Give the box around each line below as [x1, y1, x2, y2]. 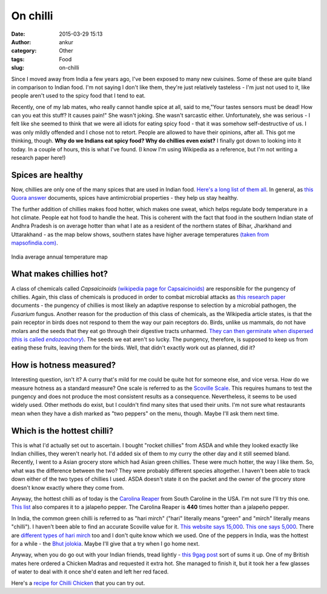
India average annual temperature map [11, 253, 108, 260]
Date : [11, 30, 25, 38]
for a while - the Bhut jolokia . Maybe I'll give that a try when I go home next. [11, 540, 200, 547]
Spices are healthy [11, 170, 84, 180]
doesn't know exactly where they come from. [11, 484, 124, 491]
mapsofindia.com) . [11, 239, 58, 246]
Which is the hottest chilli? [11, 426, 114, 436]
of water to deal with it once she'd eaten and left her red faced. [11, 568, 169, 575]
